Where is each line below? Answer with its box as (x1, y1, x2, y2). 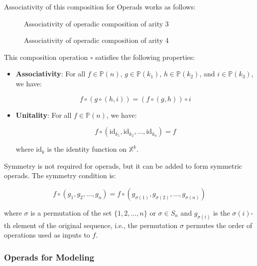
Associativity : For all (15, 68, 86, 79)
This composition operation (4, 51, 88, 62)
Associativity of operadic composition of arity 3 (24, 18, 169, 28)
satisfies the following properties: (95, 51, 195, 62)
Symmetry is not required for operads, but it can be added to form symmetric (4, 160, 243, 171)
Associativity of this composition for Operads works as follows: (4, 1, 196, 11)
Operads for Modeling (4, 251, 95, 263)
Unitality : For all (15, 109, 72, 120)
